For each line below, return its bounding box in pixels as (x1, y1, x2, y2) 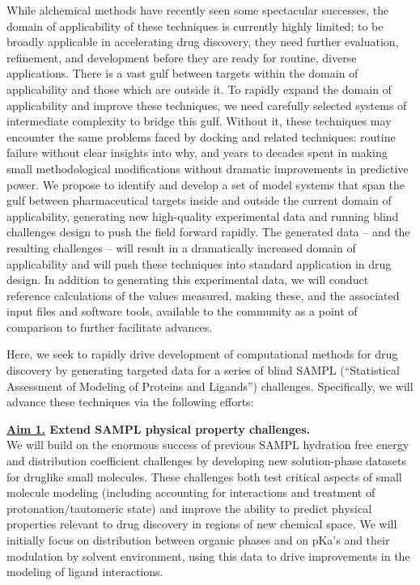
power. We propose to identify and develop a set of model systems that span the (6, 176, 405, 193)
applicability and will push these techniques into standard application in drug (6, 255, 392, 272)
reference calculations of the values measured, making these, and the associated (6, 286, 400, 303)
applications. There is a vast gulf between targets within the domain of (6, 65, 358, 82)
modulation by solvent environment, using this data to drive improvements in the (6, 547, 410, 564)
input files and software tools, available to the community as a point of (6, 303, 358, 320)
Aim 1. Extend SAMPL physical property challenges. (6, 420, 310, 437)
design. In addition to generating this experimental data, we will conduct (6, 271, 369, 288)
